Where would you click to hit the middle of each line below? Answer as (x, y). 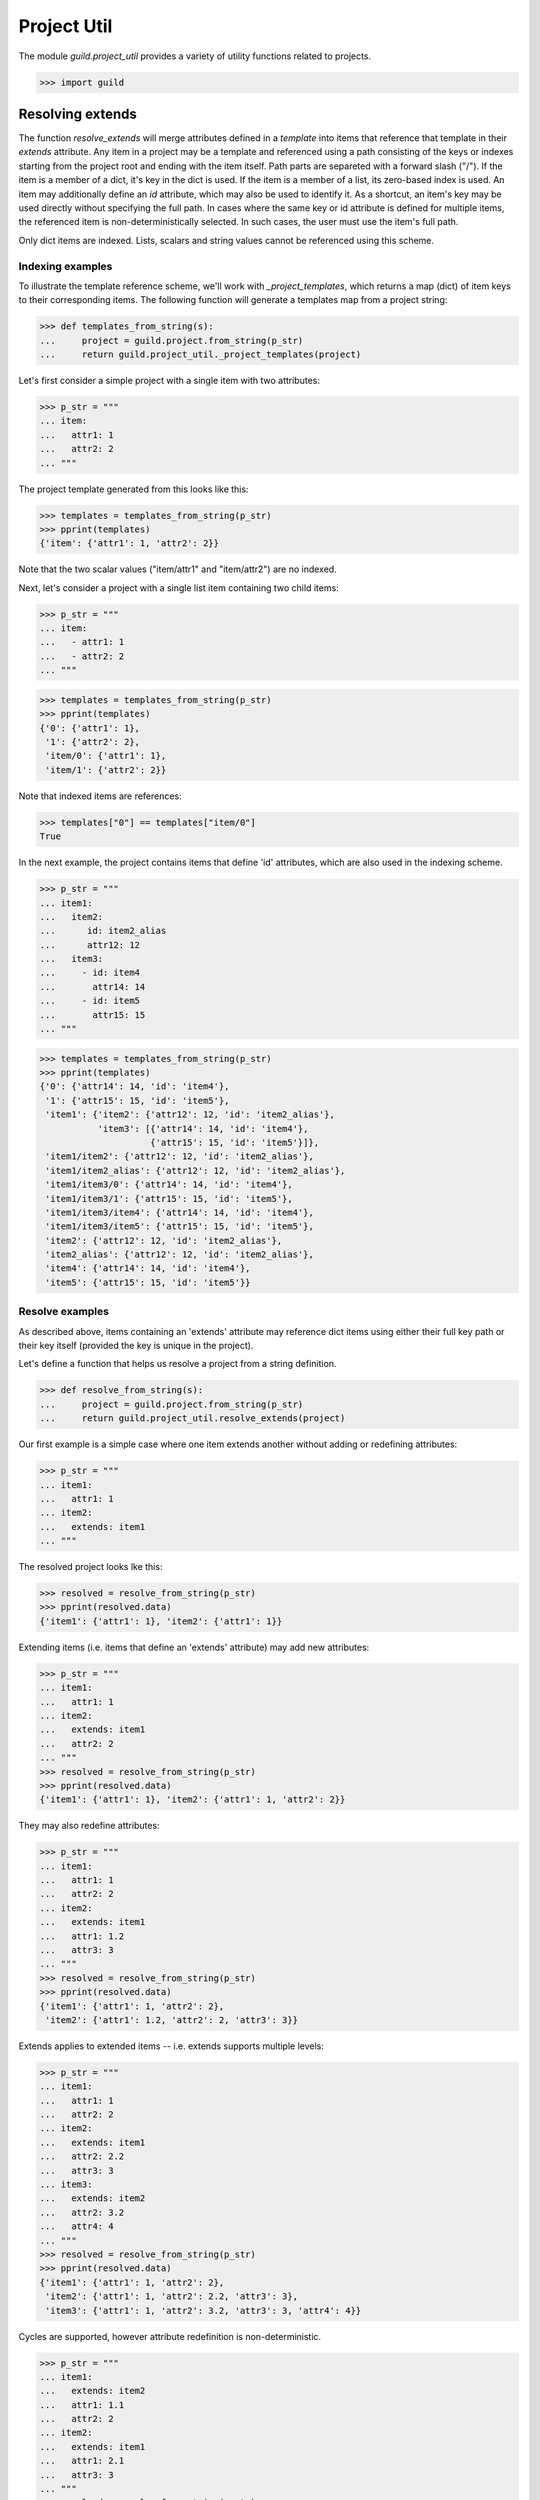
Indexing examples (65, 266)
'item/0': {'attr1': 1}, (106, 756)
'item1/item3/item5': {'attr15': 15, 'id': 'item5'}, (179, 1226)
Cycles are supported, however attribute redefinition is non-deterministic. (170, 2336)
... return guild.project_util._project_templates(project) (200, 354)
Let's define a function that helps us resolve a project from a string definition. (177, 1364)
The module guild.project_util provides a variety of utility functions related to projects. (195, 56)
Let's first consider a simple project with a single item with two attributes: (169, 381)
